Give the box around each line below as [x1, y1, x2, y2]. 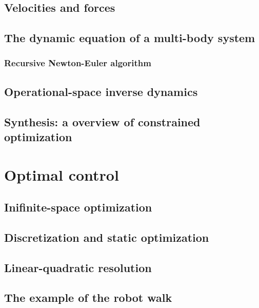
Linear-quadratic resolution [4, 259, 152, 275]
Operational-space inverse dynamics [4, 83, 198, 99]
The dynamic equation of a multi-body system [4, 30, 255, 46]
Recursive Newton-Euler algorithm [4, 56, 151, 69]
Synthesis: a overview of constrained [4, 113, 201, 129]
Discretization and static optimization [4, 229, 209, 245]
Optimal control [4, 164, 119, 185]
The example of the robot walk [4, 290, 172, 305]
